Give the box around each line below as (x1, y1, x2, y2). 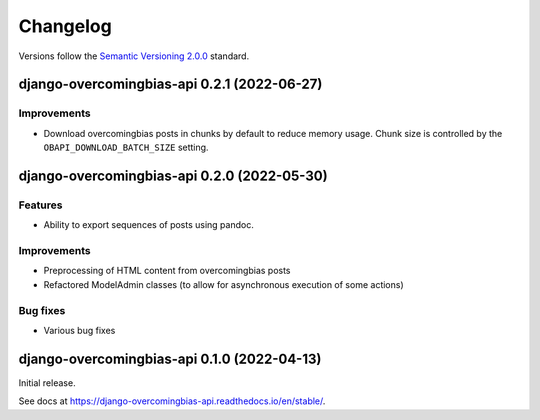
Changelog (18, 15, 112, 37)
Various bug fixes (43, 324, 116, 336)
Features (18, 198, 63, 212)
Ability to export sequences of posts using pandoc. (43, 219, 254, 231)
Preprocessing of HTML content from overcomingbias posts (43, 265, 291, 277)
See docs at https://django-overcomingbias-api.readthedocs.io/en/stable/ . (18, 395, 326, 407)
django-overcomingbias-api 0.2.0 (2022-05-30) (18, 167, 329, 184)
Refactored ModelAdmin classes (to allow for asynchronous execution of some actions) (43, 278, 404, 290)
